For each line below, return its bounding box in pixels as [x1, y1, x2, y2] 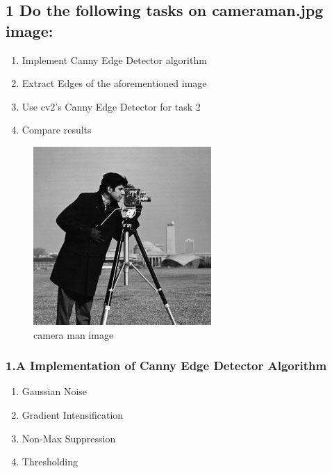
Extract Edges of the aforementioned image [22, 76, 207, 90]
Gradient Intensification [22, 407, 124, 422]
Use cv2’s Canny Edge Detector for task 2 [22, 99, 201, 113]
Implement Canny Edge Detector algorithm [22, 52, 207, 67]
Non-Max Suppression [22, 431, 116, 445]
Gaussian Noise [22, 384, 88, 399]
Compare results [22, 122, 92, 137]
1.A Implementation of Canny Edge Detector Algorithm [6, 357, 327, 374]
